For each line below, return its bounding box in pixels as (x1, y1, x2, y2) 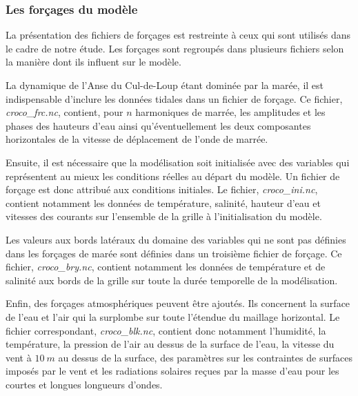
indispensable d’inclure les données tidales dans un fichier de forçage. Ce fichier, (6, 91, 343, 106)
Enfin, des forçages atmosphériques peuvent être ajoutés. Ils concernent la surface (6, 296, 350, 310)
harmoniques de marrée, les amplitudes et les (135, 105, 326, 119)
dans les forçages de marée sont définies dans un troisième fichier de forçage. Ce (6, 246, 342, 260)
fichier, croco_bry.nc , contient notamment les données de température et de (6, 259, 326, 274)
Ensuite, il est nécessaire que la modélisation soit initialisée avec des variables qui (6, 155, 350, 169)
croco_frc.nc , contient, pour (6, 105, 123, 119)
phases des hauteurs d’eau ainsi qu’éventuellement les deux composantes (6, 118, 311, 132)
